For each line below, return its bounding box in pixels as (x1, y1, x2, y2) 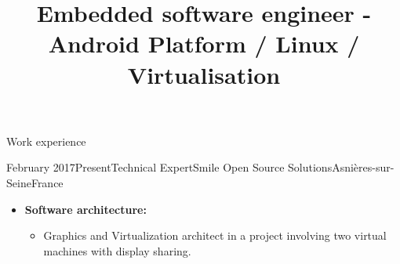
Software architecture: (24, 201, 147, 217)
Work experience (6, 132, 86, 149)
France (31, 174, 64, 190)
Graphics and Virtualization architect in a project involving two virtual (43, 227, 387, 244)
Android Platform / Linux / (48, 27, 360, 60)
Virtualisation (127, 58, 281, 90)
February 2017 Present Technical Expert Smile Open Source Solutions (6, 159, 333, 175)
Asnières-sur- (332, 159, 395, 175)
